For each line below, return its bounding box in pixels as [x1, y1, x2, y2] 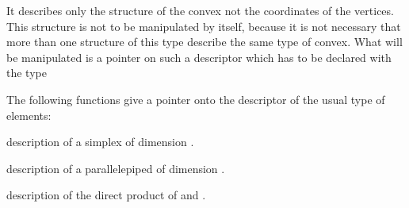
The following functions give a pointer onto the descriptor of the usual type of [6, 91, 385, 107]
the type [6, 64, 47, 81]
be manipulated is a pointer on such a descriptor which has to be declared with [6, 48, 392, 65]
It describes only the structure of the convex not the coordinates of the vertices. [6, 2, 394, 18]
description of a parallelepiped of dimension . [6, 160, 225, 176]
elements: [6, 106, 52, 123]
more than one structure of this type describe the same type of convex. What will [6, 33, 403, 50]
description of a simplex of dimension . [6, 133, 194, 150]
